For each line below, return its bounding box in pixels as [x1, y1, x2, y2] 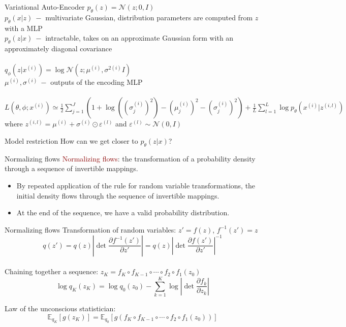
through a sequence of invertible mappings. [5, 163, 138, 174]
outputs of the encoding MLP [50, 77, 143, 87]
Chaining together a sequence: [5, 266, 99, 277]
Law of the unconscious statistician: [5, 303, 116, 314]
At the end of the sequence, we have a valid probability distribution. [16, 207, 230, 218]
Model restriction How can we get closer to [5, 135, 138, 146]
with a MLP [5, 22, 43, 33]
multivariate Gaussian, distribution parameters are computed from [45, 12, 253, 22]
